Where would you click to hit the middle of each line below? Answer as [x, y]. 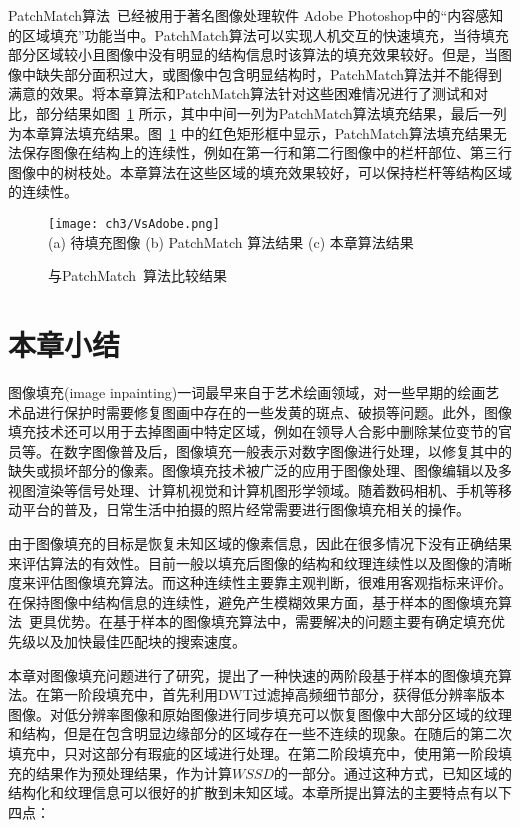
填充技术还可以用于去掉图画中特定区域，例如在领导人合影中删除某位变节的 [253, 431]
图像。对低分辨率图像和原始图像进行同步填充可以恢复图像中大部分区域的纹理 [260, 713]
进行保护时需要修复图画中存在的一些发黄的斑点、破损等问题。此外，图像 [273, 411]
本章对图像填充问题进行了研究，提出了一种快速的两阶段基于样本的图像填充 [253, 674]
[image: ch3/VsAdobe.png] [134, 223]
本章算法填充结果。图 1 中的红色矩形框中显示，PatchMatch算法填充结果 [257, 132]
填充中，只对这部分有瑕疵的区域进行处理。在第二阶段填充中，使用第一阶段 [253, 753]
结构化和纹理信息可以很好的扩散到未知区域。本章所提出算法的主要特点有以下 [260, 792]
